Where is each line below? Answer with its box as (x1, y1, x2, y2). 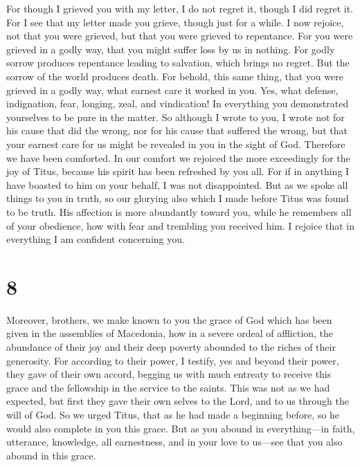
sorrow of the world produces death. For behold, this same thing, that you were (6, 68, 343, 83)
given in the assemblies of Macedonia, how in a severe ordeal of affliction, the (6, 326, 334, 340)
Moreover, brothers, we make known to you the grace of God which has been (6, 312, 332, 327)
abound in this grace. (6, 448, 96, 462)
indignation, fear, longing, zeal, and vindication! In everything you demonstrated (6, 96, 349, 111)
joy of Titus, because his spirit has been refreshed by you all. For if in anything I (6, 164, 350, 178)
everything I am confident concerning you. (6, 232, 185, 246)
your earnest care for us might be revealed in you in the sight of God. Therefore (6, 136, 345, 151)
